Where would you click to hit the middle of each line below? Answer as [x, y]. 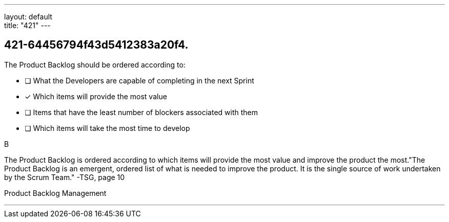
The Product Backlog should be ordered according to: [95, 64]
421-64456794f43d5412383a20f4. [96, 45]
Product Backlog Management [55, 193]
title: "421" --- [27, 25]
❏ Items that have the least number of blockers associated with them [141, 112]
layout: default [28, 17]
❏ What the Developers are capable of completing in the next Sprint [139, 80]
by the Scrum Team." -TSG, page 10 [65, 177]
